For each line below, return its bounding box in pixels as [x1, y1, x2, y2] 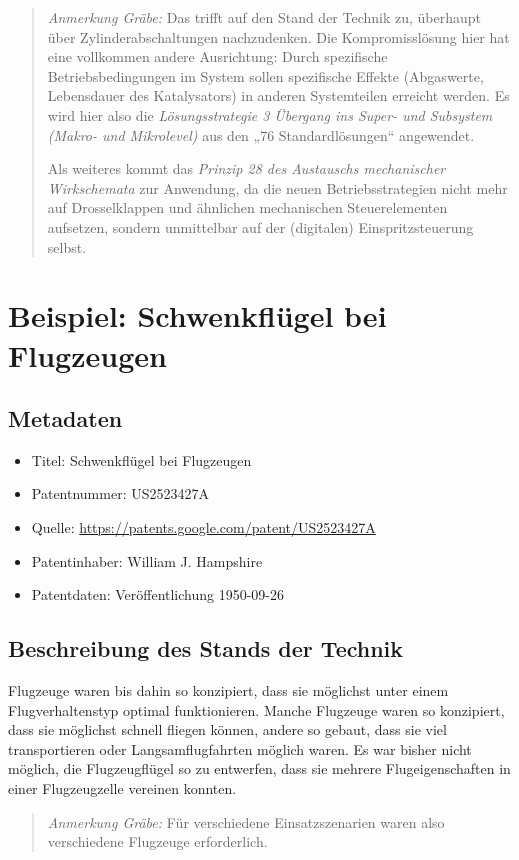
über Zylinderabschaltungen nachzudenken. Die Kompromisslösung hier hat [47, 26, 510, 47]
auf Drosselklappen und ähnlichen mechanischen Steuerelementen [47, 197, 448, 218]
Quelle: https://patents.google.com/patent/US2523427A [31, 517, 376, 538]
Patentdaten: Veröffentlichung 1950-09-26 [31, 584, 285, 605]
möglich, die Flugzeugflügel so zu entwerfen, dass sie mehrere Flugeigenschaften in [8, 758, 511, 779]
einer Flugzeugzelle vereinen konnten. [8, 778, 237, 799]
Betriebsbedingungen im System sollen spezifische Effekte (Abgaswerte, [47, 65, 484, 86]
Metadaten [8, 403, 123, 434]
